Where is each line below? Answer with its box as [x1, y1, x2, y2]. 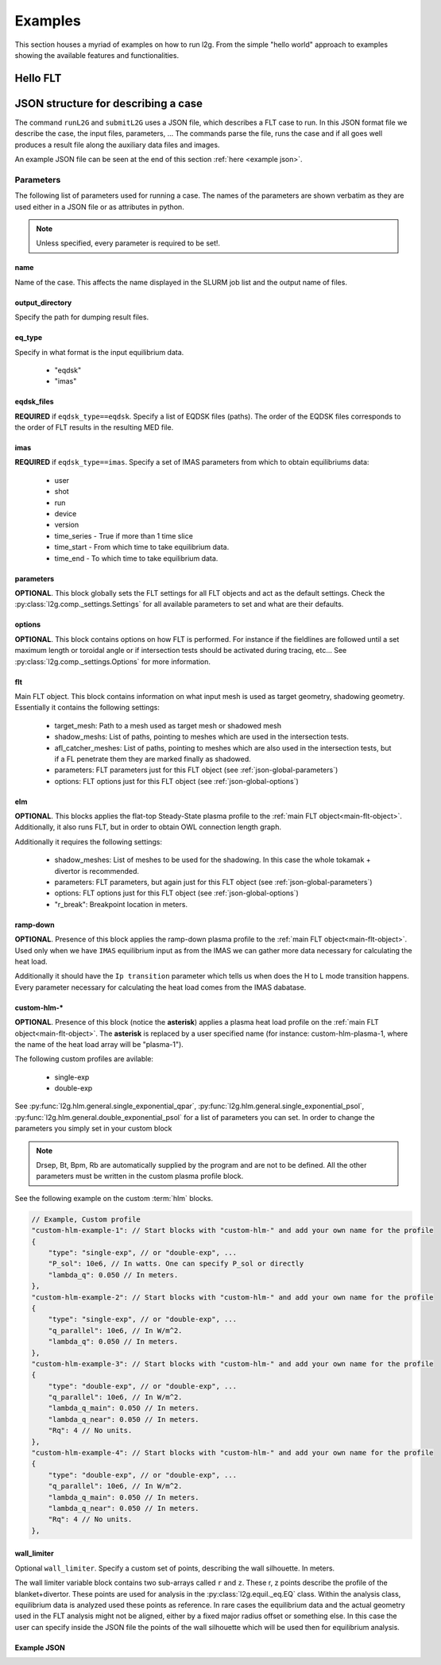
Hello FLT [14, 71, 62, 85]
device [54, 509, 77, 519]
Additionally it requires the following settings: [14, 836, 163, 846]
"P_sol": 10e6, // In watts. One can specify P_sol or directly [48, 1259, 304, 1269]
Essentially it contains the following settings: [14, 703, 161, 713]
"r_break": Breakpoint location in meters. [54, 899, 188, 909]
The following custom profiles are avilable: [14, 1054, 154, 1064]
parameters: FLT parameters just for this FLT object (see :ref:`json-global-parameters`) [54, 765, 338, 775]
